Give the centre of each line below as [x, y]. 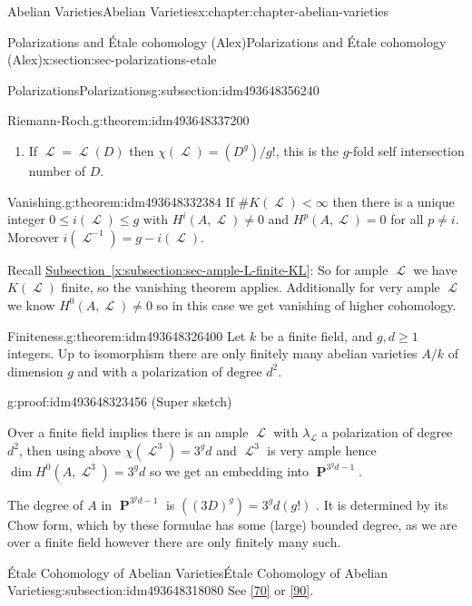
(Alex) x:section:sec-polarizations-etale [112, 59]
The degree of [45, 504]
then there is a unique [393, 201]
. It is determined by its [382, 504]
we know [31, 304]
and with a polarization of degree [170, 371]
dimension [35, 371]
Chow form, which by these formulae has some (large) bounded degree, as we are [232, 524]
